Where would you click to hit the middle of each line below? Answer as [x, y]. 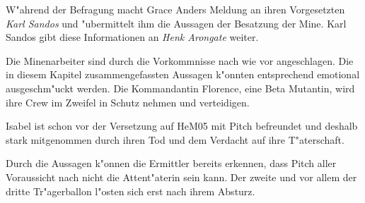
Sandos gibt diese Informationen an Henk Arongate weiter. [132, 37]
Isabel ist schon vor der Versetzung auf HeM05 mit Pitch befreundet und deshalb [182, 126]
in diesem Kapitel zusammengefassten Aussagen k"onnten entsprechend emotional [183, 74]
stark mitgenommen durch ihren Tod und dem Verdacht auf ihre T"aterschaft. [175, 139]
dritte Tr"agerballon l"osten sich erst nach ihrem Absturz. [131, 191]
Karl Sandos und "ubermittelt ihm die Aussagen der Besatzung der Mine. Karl [176, 23]
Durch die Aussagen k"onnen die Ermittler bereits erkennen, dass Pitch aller [171, 163]
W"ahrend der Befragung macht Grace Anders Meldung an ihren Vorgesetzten [175, 9]
